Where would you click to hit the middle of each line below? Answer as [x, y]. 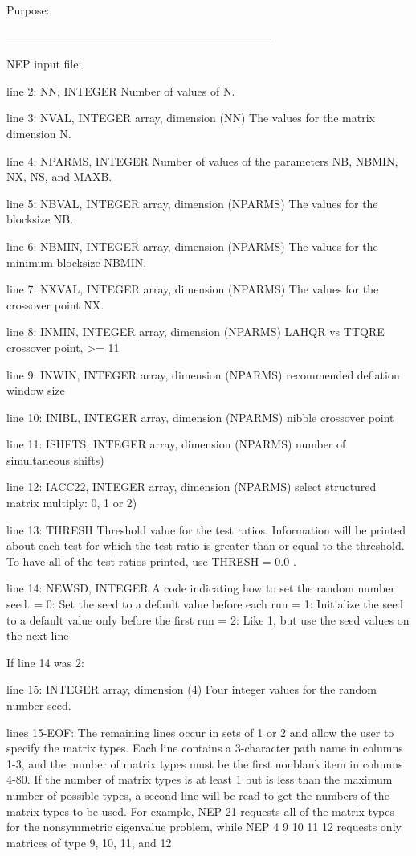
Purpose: [28, 10]
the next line [38, 635]
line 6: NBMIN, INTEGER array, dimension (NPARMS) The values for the [192, 246]
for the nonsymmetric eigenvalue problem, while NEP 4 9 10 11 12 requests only [204, 827]
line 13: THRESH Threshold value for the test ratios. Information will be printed [206, 529]
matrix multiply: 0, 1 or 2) [72, 503]
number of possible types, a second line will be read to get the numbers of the [198, 795]
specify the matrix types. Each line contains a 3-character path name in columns [205, 748]
